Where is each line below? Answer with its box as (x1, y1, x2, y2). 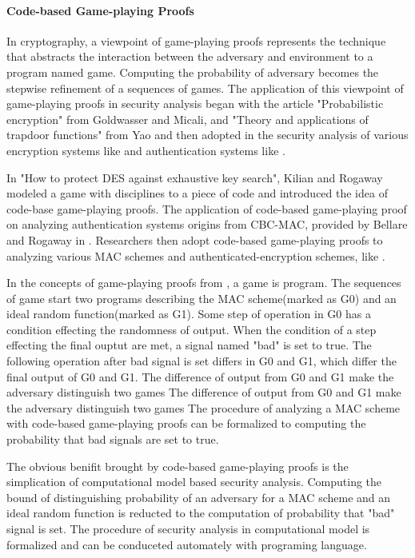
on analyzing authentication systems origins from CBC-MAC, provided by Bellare (6, 216, 408, 233)
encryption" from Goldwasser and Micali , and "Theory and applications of (6, 110, 369, 127)
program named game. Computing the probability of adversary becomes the (6, 63, 379, 80)
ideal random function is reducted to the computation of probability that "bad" (6, 504, 395, 521)
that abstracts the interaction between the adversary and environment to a (6, 48, 373, 65)
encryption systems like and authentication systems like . (6, 141, 285, 158)
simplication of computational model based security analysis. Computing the (6, 473, 382, 490)
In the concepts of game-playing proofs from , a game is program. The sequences (6, 274, 401, 291)
